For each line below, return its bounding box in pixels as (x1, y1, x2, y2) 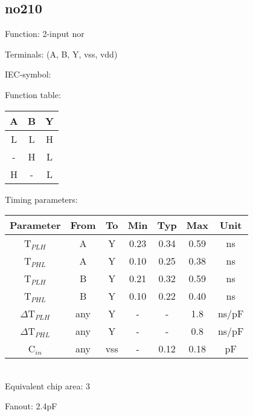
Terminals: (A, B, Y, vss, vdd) (5, 47, 118, 60)
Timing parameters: (5, 193, 78, 205)
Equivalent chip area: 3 (5, 379, 91, 392)
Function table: (5, 88, 61, 101)
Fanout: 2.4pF (5, 400, 57, 412)
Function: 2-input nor (5, 27, 85, 40)
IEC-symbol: (5, 68, 51, 81)
